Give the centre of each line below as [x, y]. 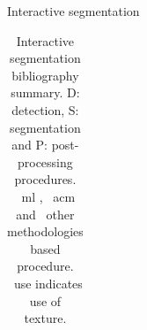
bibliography [45, 75]
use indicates [48, 283]
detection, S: [45, 109]
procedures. [45, 179]
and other [45, 214]
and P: [29, 145]
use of [45, 300]
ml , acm [48, 196]
